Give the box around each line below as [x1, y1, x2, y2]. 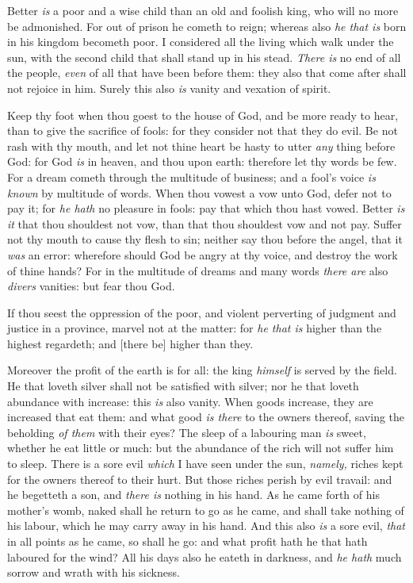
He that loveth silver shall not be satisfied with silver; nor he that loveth [7, 378, 359, 394]
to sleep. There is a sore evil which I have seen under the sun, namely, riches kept [7, 455, 403, 472]
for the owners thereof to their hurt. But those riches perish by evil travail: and [7, 470, 392, 487]
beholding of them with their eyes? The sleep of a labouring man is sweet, [7, 424, 366, 440]
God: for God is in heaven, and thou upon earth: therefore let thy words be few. [7, 153, 397, 170]
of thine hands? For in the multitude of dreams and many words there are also [7, 262, 388, 278]
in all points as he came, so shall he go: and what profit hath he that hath [7, 533, 368, 549]
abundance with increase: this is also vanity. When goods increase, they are [7, 393, 373, 409]
